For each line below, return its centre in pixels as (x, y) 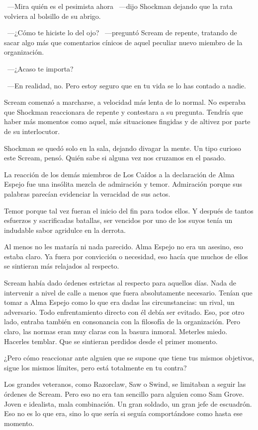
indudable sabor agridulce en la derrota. (65, 230)
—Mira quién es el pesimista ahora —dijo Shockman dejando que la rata (120, 6)
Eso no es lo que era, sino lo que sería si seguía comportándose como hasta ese (123, 413)
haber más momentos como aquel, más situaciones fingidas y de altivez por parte (127, 121)
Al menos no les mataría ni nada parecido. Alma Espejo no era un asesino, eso (124, 247)
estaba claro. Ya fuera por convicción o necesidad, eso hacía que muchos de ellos (126, 256)
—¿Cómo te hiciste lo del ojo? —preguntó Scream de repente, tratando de (122, 33)
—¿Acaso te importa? (40, 68)
